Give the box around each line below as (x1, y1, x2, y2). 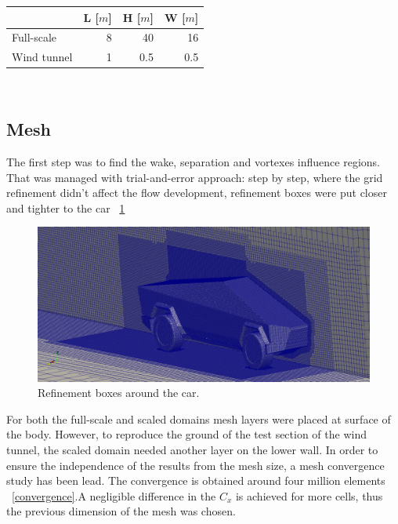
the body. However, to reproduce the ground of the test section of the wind (6, 426, 367, 442)
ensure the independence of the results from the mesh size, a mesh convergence (6, 457, 385, 473)
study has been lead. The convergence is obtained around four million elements (6, 472, 385, 489)
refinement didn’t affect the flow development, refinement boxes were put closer (6, 184, 387, 201)
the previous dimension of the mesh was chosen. (6, 503, 236, 519)
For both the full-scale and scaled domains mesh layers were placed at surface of (6, 410, 391, 427)
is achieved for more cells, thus (235, 487, 383, 504)
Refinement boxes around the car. (38, 384, 200, 401)
